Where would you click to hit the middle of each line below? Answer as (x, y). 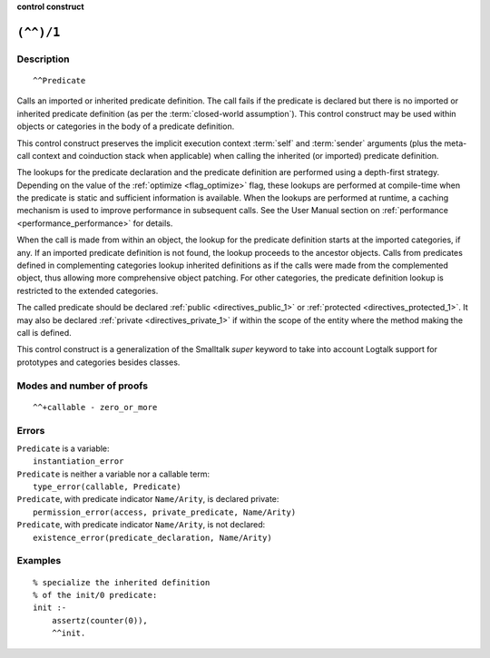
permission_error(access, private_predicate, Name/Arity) (165, 512)
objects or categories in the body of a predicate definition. (126, 126)
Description (43, 59)
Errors (31, 430)
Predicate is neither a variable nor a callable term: (113, 474)
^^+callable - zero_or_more (95, 407)
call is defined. (44, 333)
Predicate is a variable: (63, 448)
